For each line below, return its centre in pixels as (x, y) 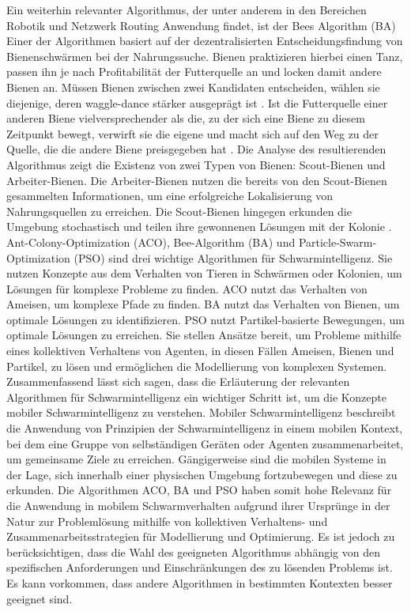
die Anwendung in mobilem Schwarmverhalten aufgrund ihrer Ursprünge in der (198, 505)
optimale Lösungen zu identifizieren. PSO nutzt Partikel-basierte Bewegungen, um (205, 319)
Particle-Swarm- (337, 242)
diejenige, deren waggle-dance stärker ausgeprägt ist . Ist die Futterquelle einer (197, 102)
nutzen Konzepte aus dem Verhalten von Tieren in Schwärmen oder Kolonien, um (204, 273)
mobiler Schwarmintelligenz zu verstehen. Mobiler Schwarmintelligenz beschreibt (201, 412)
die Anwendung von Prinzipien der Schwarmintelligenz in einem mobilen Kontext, (205, 428)
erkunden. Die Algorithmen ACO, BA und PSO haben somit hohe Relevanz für (199, 490)
